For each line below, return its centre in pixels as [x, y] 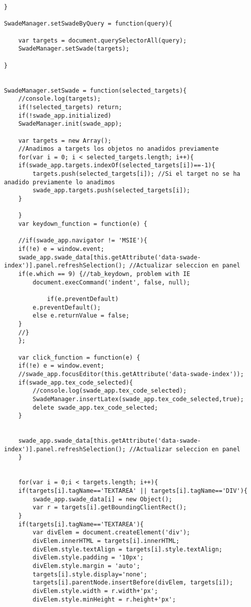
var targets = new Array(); [65, 140]
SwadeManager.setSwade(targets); [74, 49]
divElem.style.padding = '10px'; [88, 558]
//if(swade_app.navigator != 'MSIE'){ [83, 241]
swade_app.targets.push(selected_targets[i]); [111, 191]
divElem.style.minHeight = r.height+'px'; [104, 599]
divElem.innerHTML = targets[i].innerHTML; [106, 541]
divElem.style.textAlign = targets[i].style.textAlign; [127, 549]
